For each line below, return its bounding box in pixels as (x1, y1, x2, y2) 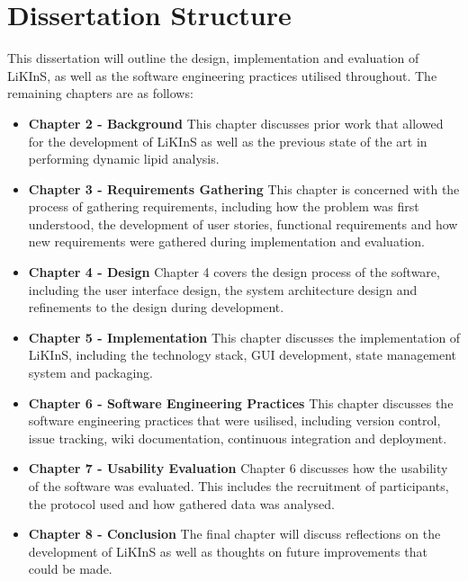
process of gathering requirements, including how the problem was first (28, 197, 419, 216)
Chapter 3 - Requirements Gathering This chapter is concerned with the (28, 179, 460, 198)
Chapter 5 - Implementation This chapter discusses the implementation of (28, 327, 461, 346)
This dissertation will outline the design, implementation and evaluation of (7, 49, 419, 67)
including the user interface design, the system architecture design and (28, 280, 418, 299)
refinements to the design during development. (28, 298, 284, 317)
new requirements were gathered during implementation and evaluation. (28, 232, 425, 251)
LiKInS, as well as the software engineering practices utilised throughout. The (7, 66, 437, 85)
